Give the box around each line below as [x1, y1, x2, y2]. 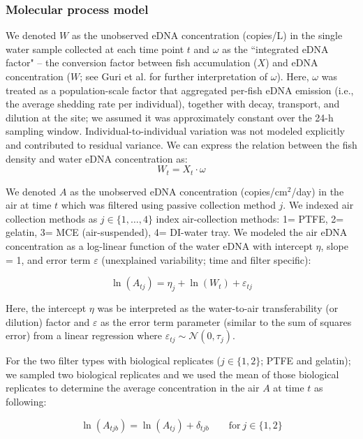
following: [6, 394, 47, 408]
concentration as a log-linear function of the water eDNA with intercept [6, 238, 313, 253]
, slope [320, 238, 348, 253]
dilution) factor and [6, 314, 90, 329]
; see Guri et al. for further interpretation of [80, 69, 267, 83]
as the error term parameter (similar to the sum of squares [101, 314, 352, 329]
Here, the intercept [6, 300, 87, 315]
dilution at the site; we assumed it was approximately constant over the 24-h [6, 110, 334, 124]
